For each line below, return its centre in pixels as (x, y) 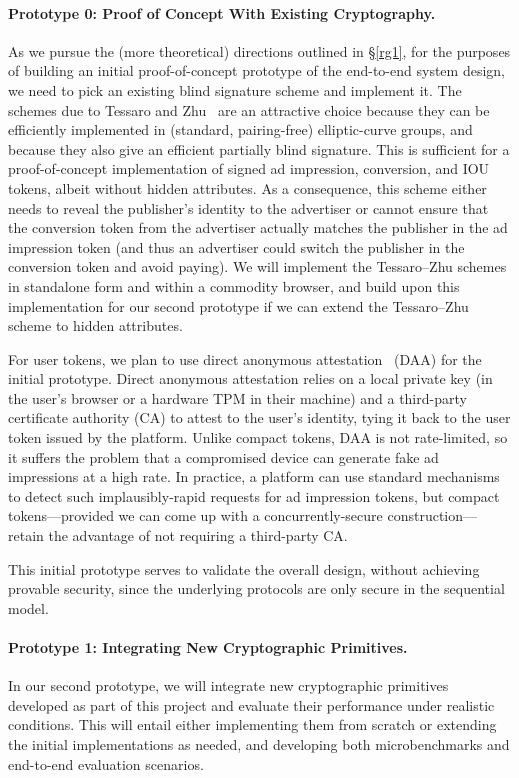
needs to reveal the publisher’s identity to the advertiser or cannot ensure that (248, 207)
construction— (432, 515)
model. (28, 607)
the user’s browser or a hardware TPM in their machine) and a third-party (237, 397)
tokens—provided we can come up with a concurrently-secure (195, 515)
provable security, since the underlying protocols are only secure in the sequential (256, 588)
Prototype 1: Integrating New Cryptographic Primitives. (208, 647)
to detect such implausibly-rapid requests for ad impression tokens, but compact (254, 495)
